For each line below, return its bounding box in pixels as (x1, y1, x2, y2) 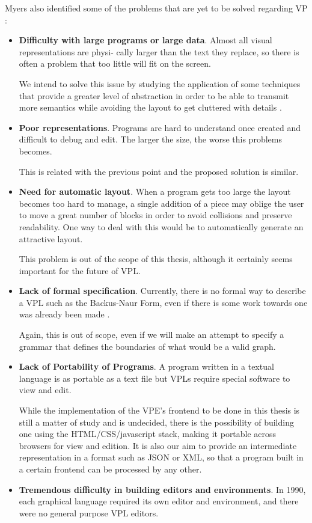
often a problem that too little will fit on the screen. (19, 57, 211, 70)
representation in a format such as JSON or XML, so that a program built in (19, 451, 304, 463)
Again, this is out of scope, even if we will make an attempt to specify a (19, 328, 284, 341)
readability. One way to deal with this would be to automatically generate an (19, 220, 304, 233)
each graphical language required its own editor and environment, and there (19, 495, 299, 507)
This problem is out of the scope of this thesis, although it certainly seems (19, 252, 293, 265)
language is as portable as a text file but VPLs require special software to (19, 372, 290, 384)
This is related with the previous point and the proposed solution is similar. (19, 165, 299, 177)
